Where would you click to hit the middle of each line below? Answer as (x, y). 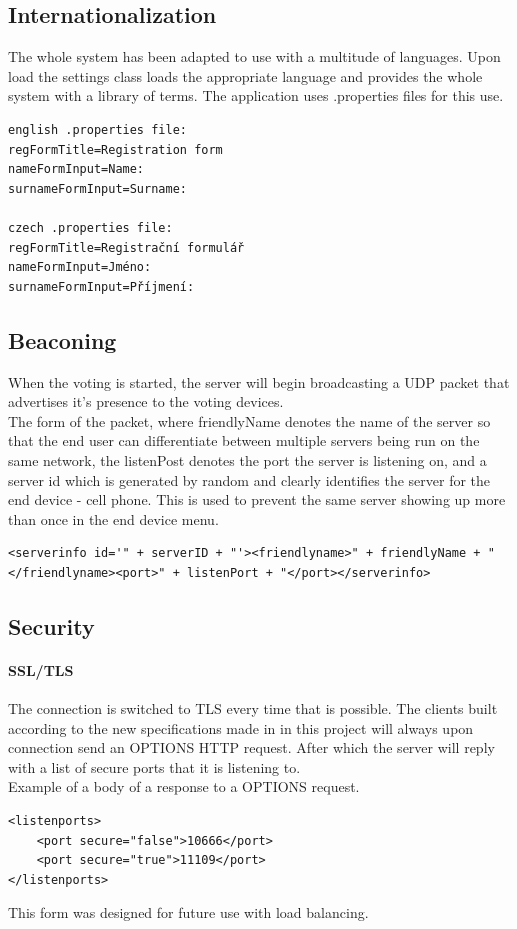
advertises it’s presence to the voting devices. (146, 401)
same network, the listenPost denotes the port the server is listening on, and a (247, 459)
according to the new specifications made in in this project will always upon (241, 727)
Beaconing (62, 339)
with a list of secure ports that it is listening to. (154, 766)
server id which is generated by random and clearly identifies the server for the (249, 479)
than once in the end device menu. (113, 518)
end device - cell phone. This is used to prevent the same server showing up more (257, 499)
